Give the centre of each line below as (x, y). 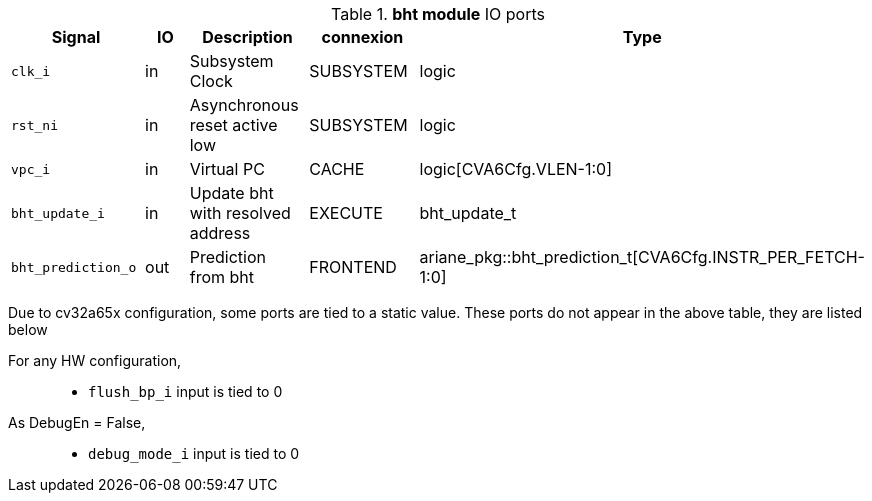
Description (247, 37)
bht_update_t (468, 213)
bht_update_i (58, 213)
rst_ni (34, 125)
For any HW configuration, (95, 360)
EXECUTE (346, 213)
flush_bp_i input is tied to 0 (185, 391)
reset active (233, 125)
